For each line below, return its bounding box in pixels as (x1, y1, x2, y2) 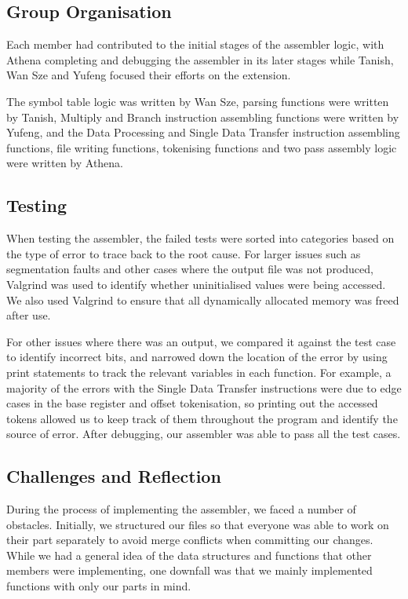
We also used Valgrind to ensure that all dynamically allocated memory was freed (6, 291, 399, 308)
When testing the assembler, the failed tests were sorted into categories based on (6, 230, 395, 247)
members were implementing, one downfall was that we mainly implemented (6, 562, 373, 579)
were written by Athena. (6, 155, 124, 171)
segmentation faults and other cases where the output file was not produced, (6, 261, 373, 277)
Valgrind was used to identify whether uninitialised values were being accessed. (6, 276, 386, 292)
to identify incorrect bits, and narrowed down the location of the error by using (6, 349, 388, 365)
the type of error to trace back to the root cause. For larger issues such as (6, 245, 361, 261)
